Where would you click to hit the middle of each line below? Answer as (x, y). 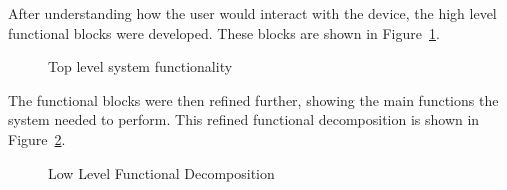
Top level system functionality (140, 66)
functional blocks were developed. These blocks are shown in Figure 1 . (224, 32)
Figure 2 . (37, 138)
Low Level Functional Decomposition (161, 172)
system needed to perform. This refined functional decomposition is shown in (244, 119)
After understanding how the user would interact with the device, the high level (252, 13)
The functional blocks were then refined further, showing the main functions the (253, 99)
